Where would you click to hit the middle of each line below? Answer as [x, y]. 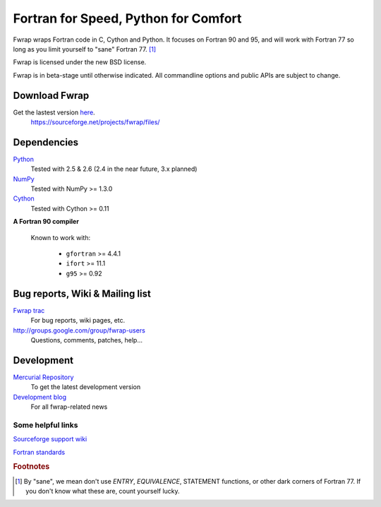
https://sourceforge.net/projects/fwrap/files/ [95, 122]
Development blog [40, 397]
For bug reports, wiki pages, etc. [78, 321]
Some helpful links [46, 425]
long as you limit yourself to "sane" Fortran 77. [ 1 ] [85, 49]
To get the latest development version [86, 387]
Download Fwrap [51, 95]
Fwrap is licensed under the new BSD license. [80, 62]
